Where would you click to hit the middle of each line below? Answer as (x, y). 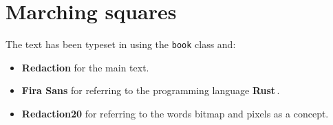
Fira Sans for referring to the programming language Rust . (151, 90)
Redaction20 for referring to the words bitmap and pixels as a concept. (175, 113)
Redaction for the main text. (85, 67)
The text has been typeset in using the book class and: (121, 44)
